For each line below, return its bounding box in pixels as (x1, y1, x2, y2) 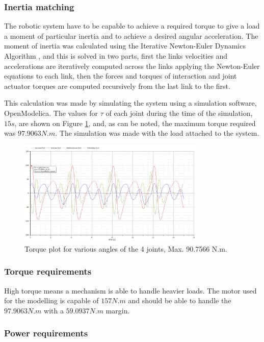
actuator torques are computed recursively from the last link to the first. (4, 80, 230, 91)
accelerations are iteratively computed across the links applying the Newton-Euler (4, 60, 260, 71)
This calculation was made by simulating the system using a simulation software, (4, 97, 257, 108)
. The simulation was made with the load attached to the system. (55, 128, 259, 138)
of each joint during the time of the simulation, (105, 107, 253, 118)
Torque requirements (4, 265, 92, 278)
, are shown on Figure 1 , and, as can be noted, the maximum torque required (14, 117, 256, 128)
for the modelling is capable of (4, 295, 99, 306)
